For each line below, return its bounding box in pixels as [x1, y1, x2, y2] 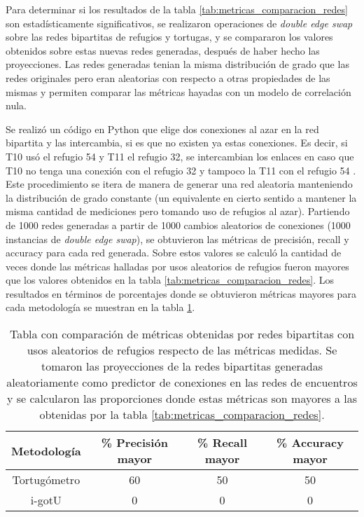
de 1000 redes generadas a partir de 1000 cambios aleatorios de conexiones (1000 [6, 217, 351, 232]
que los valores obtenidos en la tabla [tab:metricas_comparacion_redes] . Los [6, 273, 335, 287]
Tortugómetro [12, 471, 80, 488]
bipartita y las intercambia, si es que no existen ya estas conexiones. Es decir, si [6, 135, 348, 150]
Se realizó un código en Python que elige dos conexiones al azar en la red [6, 121, 319, 136]
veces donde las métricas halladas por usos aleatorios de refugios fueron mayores [6, 258, 349, 273]
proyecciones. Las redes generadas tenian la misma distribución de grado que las [6, 57, 349, 71]
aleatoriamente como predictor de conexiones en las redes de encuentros [6, 374, 358, 391]
